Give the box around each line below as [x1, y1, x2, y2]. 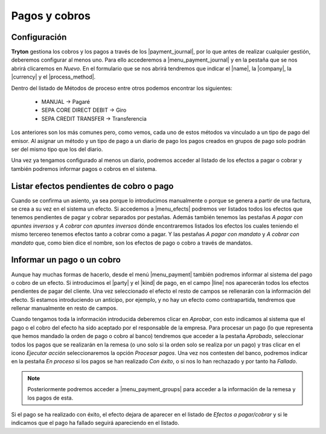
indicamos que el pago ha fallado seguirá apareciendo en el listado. [11, 420, 179, 427]
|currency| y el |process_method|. [11, 73, 96, 81]
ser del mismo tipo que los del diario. [11, 145, 103, 153]
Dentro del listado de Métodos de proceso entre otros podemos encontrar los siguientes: [11, 85, 232, 92]
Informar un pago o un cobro [11, 255, 121, 265]
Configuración [11, 32, 67, 42]
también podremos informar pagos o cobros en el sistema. [11, 165, 157, 172]
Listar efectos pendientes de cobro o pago [11, 181, 174, 191]
